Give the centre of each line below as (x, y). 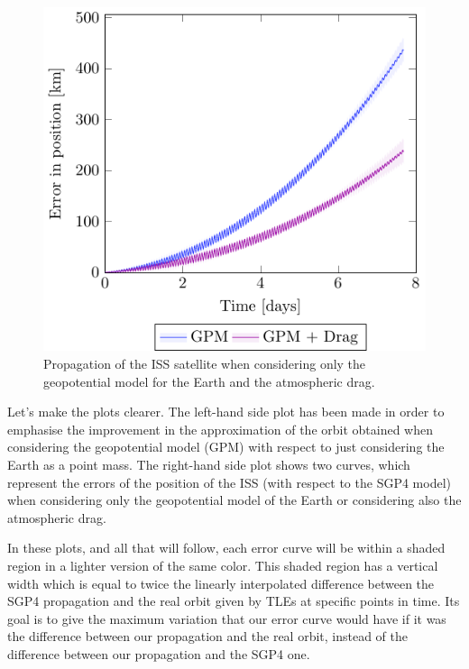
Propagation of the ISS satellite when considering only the (205, 364)
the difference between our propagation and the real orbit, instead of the (208, 636)
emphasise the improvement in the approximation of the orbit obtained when (221, 429)
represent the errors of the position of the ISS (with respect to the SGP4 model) (230, 482)
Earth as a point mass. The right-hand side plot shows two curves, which (209, 464)
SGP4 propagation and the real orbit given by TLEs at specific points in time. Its (234, 601)
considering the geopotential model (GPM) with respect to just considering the (226, 447)
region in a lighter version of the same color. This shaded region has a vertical (223, 565)
